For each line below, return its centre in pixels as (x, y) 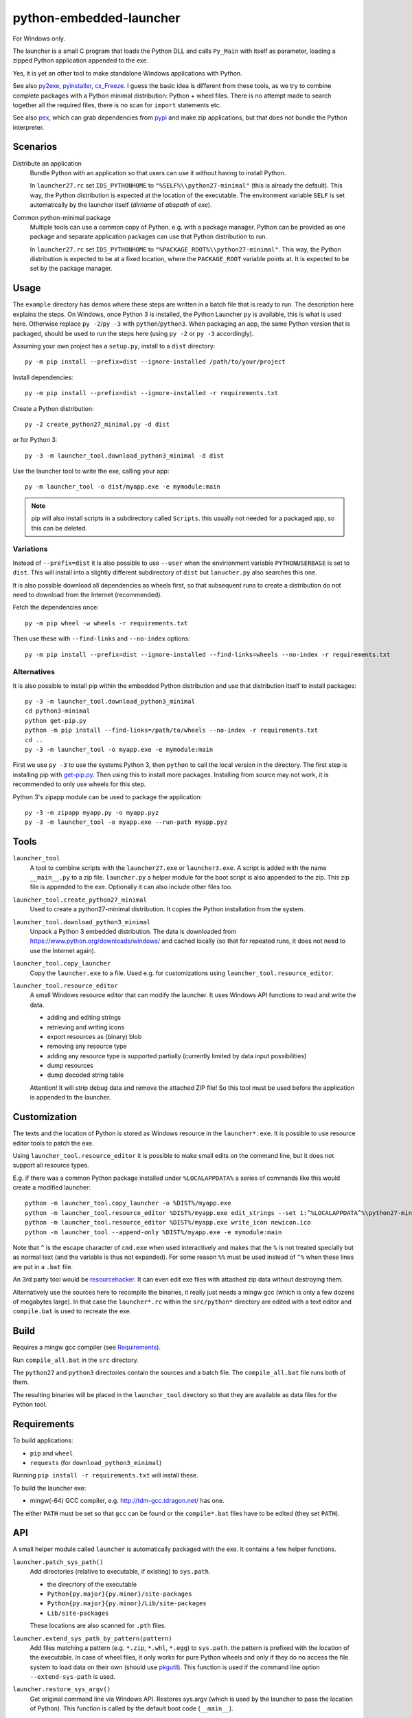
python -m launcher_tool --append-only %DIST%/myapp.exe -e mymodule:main (153, 1232)
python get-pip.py (56, 721)
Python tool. (30, 1405)
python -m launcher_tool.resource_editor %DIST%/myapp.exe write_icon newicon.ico (168, 1223)
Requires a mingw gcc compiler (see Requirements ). (87, 1348)
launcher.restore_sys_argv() (62, 1689)
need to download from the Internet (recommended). (88, 594)
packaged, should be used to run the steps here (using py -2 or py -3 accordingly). (133, 333)
